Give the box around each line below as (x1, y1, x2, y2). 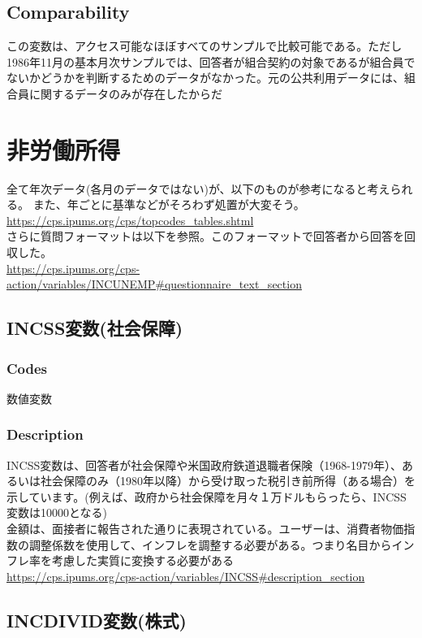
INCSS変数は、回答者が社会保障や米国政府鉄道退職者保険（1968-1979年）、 (6, 456, 402, 473)
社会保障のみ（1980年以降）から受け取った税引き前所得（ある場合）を (40, 472, 416, 489)
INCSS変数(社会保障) (6, 315, 183, 341)
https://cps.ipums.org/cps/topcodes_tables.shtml (6, 211, 254, 228)
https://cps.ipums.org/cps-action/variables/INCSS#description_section (6, 567, 365, 584)
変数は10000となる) (6, 504, 108, 521)
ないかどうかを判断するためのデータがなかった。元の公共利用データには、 (6, 69, 404, 86)
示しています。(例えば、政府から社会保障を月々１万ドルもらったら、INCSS (6, 488, 407, 505)
